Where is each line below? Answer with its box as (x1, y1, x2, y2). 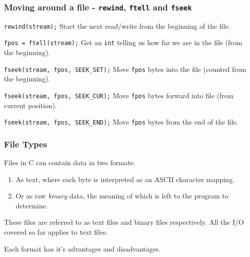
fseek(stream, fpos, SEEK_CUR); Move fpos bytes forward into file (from (4, 90, 234, 100)
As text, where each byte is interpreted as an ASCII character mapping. (15, 174, 235, 184)
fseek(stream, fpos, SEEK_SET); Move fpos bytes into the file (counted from (4, 64, 247, 74)
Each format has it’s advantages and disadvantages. (4, 243, 161, 254)
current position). (4, 100, 57, 110)
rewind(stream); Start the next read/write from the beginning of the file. (4, 20, 231, 31)
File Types (4, 137, 47, 150)
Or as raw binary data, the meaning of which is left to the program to (15, 191, 229, 201)
